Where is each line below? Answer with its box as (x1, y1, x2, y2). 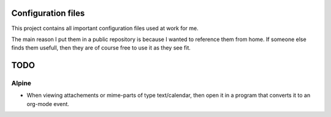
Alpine (11, 79, 32, 88)
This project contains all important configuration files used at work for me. (11, 25, 199, 32)
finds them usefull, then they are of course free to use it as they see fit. (11, 44, 191, 51)
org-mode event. (26, 100, 70, 107)
